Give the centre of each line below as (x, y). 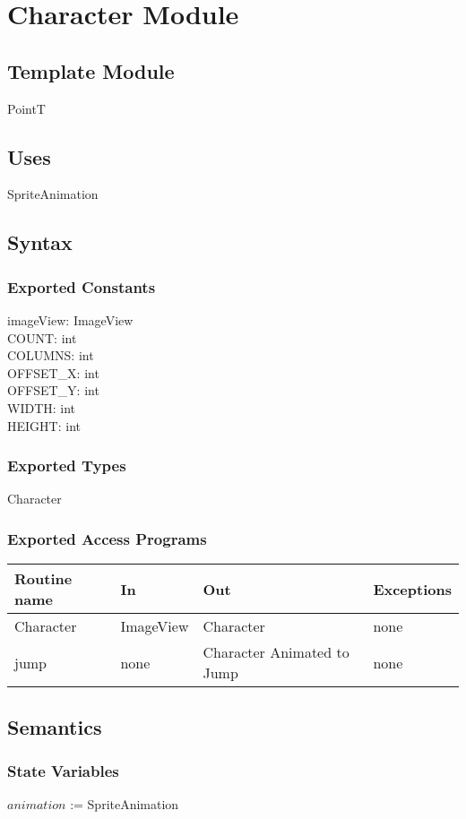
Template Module (91, 70)
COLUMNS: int (51, 355)
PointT (26, 108)
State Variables (63, 770)
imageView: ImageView (70, 319)
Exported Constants (82, 286)
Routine (43, 579)
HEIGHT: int (44, 425)
